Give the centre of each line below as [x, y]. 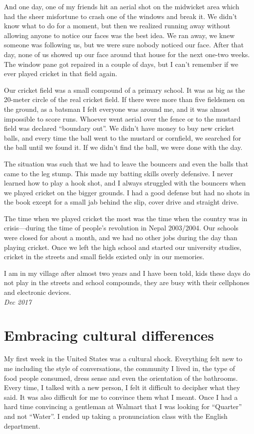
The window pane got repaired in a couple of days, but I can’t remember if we [121, 64]
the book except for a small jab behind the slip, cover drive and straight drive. [121, 202]
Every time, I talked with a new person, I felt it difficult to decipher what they [122, 387]
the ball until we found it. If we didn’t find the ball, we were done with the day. [123, 147]
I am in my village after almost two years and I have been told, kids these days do [127, 273]
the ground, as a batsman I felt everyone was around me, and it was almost [117, 109]
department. [22, 425]
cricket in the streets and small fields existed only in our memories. [104, 257]
